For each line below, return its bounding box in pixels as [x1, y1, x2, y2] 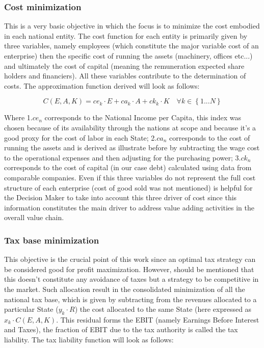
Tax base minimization [4, 233, 99, 246]
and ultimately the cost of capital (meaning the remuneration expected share [4, 60, 245, 71]
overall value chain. [4, 212, 64, 223]
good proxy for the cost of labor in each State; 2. [4, 132, 157, 143]
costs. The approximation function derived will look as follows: [4, 80, 200, 91]
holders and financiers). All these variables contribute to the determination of [4, 70, 246, 81]
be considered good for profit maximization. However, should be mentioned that [4, 263, 254, 274]
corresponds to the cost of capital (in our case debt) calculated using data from [4, 162, 252, 173]
